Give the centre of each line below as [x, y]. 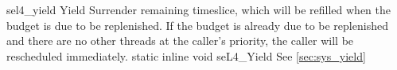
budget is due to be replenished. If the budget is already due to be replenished [197, 25]
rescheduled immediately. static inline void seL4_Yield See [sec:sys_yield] [186, 55]
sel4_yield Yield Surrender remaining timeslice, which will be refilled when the [199, 9]
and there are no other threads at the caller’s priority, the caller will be [180, 41]
